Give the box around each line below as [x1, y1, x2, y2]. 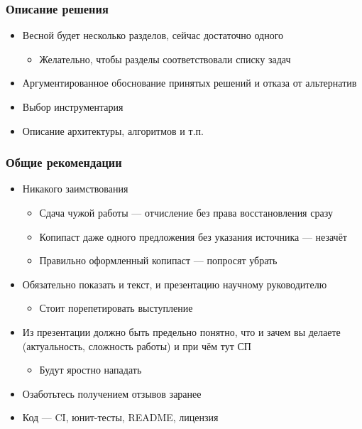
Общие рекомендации [6, 153, 122, 171]
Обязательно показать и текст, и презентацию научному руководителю [22, 276, 327, 291]
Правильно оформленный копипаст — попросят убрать [39, 253, 278, 268]
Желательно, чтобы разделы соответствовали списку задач [39, 51, 291, 66]
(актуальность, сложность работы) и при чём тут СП [22, 338, 251, 353]
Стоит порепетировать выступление [39, 300, 193, 315]
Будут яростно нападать [39, 362, 142, 377]
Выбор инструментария [22, 99, 124, 114]
